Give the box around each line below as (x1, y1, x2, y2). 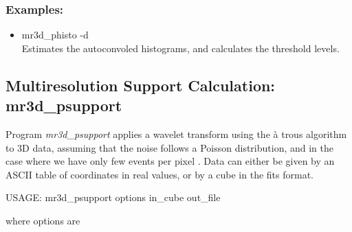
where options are (5, 213, 80, 227)
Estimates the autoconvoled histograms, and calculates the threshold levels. (21, 40, 340, 55)
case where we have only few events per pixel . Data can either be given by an (5, 154, 335, 168)
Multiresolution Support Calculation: (5, 74, 276, 95)
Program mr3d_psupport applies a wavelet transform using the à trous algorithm (5, 127, 347, 141)
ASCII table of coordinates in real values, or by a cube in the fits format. (5, 167, 313, 181)
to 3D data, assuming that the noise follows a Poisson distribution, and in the (5, 140, 333, 154)
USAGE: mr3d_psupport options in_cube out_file (5, 190, 221, 205)
